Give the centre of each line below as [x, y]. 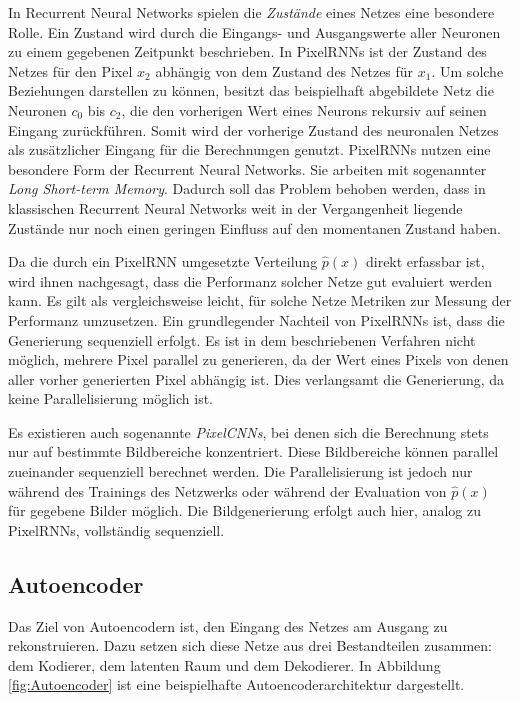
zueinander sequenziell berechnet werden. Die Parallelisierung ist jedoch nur [240, 471]
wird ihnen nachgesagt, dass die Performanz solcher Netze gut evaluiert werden [250, 280]
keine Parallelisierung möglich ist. [110, 398]
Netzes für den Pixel [70, 70]
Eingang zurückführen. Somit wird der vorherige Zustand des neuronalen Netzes [253, 129]
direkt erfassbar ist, [425, 261]
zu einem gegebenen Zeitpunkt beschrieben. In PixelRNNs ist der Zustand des [247, 51]
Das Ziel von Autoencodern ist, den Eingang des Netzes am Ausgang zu [228, 625]
